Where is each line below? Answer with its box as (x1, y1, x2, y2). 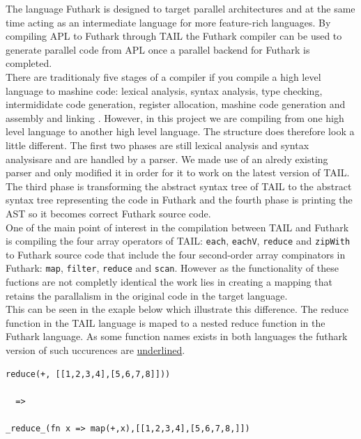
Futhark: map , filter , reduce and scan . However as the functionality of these (6, 261, 339, 275)
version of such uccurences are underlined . (6, 342, 185, 357)
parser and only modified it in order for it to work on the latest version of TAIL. (6, 165, 350, 180)
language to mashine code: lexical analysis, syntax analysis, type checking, (6, 83, 323, 98)
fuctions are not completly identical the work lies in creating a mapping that (6, 275, 332, 288)
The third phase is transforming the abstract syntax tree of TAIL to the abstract (6, 178, 352, 193)
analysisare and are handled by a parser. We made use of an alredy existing (6, 151, 328, 166)
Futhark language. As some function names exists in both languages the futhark (6, 329, 348, 344)
